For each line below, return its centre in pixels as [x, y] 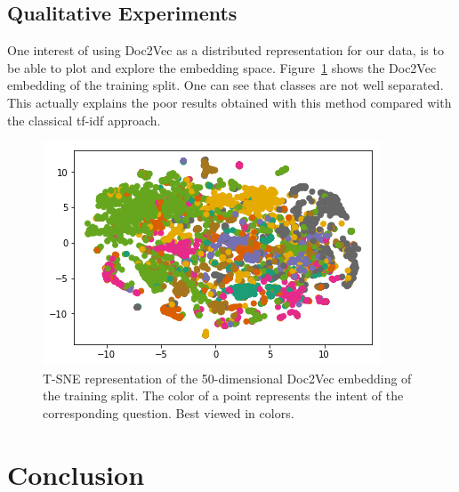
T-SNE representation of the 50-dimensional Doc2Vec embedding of [227, 378]
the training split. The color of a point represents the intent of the [223, 395]
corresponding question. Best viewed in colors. [169, 412]
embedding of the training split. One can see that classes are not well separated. [225, 85]
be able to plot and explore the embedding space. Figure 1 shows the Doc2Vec [222, 67]
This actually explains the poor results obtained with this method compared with [229, 102]
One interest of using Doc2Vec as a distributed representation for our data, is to [225, 50]
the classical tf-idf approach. [84, 120]
